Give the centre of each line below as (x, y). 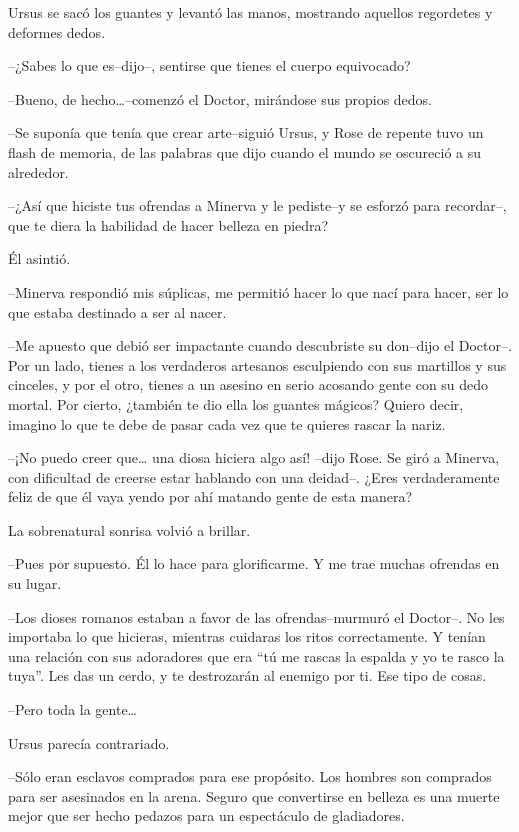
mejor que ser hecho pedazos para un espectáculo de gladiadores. (206, 815)
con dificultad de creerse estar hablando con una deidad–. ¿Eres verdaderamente (254, 476)
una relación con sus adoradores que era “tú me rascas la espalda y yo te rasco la (256, 655)
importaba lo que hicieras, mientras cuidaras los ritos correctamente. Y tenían (247, 636)
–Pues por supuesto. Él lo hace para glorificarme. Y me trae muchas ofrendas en (254, 563)
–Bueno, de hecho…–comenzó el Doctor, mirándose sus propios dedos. (220, 98)
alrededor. (38, 171)
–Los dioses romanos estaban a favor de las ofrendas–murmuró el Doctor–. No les (256, 616)
